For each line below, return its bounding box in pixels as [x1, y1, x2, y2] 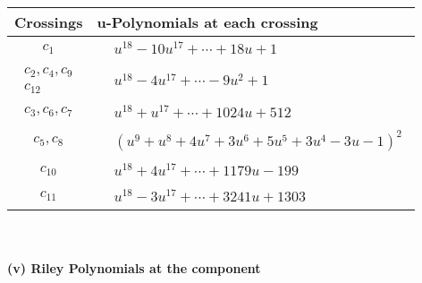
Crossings [14, 12, 83, 32]
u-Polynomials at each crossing [97, 12, 318, 32]
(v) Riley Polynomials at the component [7, 259, 261, 278]
